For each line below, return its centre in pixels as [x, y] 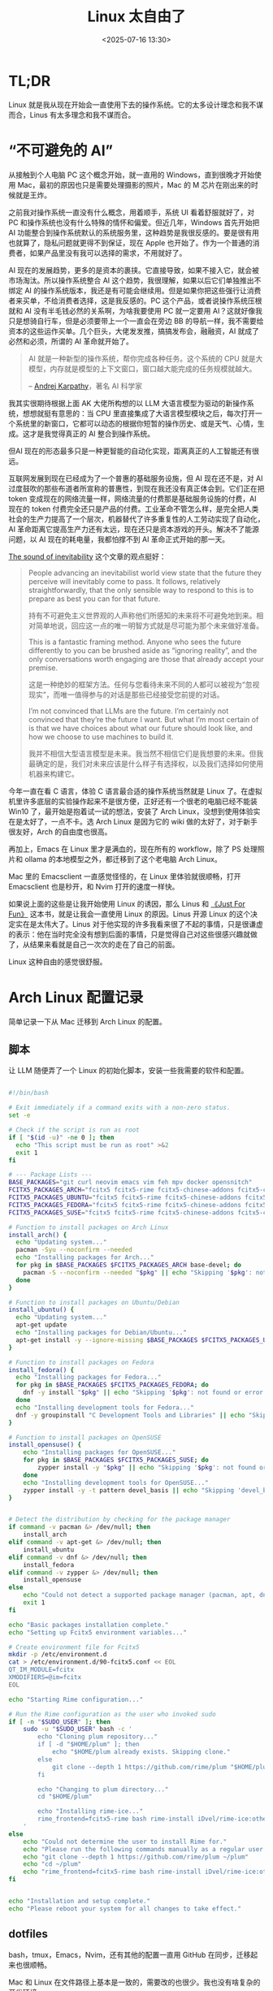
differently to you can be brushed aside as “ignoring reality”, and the [143, 650]
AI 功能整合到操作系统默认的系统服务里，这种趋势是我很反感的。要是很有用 [134, 232]
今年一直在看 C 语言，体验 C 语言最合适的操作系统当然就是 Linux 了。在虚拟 [135, 791]
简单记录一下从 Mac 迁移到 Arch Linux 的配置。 [87, 1021]
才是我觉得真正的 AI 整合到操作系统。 [92, 433]
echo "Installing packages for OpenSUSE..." [100, 1452]
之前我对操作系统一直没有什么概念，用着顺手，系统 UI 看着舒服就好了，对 [132, 212]
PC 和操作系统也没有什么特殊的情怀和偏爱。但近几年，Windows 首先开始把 [134, 222]
